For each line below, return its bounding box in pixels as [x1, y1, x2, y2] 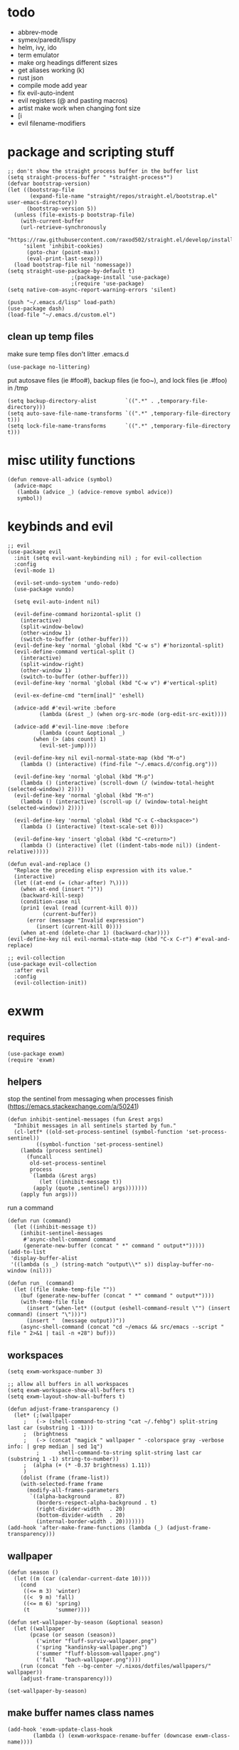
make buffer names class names [7, 1707, 154, 1719]
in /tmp [7, 383, 28, 392]
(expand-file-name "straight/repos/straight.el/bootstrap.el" [29, 192, 218, 200]
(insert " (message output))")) [26, 1317, 126, 1324]
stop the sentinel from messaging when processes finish [7, 1095, 174, 1103]
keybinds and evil [7, 518, 114, 534]
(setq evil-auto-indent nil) [14, 598, 100, 605]
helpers [7, 1075, 43, 1087]
